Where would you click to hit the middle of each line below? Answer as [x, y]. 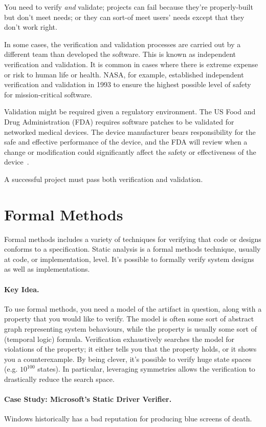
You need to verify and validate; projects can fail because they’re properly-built [129, 7]
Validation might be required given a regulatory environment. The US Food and [130, 111]
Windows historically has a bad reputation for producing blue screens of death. [128, 419]
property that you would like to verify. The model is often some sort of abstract [129, 319]
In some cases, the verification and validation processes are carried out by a [123, 44]
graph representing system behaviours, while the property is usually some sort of [131, 328]
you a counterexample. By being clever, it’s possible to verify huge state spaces [128, 359]
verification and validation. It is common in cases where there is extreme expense [131, 64]
